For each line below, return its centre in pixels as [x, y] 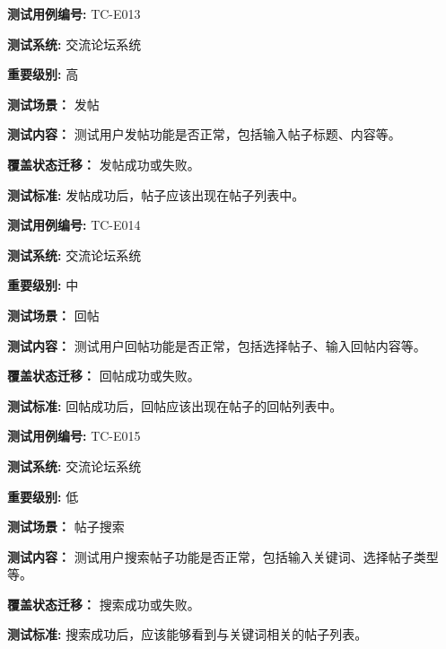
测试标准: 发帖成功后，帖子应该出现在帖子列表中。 [156, 194]
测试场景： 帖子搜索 [66, 526]
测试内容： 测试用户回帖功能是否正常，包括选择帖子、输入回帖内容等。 [217, 345]
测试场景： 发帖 [53, 104]
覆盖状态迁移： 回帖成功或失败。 [104, 376]
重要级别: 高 [43, 74]
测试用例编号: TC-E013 [74, 13]
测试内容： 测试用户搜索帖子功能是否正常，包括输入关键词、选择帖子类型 [223, 556]
